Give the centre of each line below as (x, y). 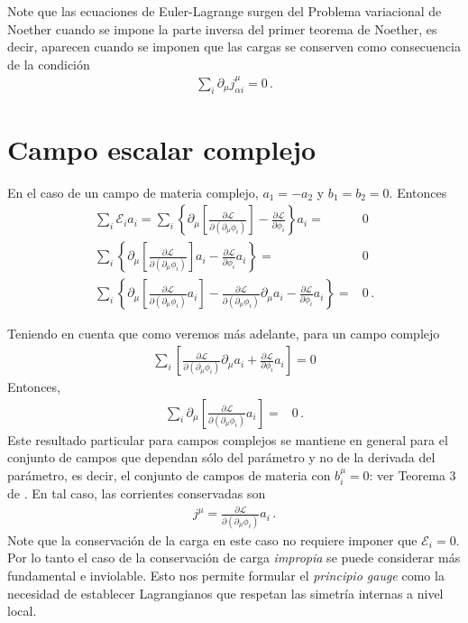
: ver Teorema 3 (413, 474)
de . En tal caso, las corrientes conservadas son (137, 493)
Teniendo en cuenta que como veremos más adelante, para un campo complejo (224, 334)
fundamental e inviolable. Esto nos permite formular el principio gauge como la (226, 575)
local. (22, 611)
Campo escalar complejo (162, 149)
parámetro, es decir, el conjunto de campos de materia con (169, 474)
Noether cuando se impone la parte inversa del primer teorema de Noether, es (222, 28)
